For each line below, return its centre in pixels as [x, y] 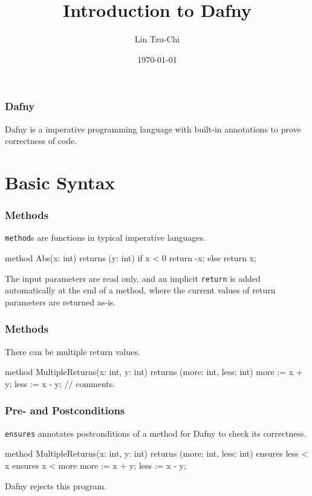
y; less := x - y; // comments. [60, 383]
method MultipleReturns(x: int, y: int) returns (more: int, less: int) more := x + [154, 372]
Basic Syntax [60, 182]
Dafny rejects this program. [56, 485]
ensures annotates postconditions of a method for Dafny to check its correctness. [156, 433]
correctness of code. [41, 141]
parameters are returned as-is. [60, 302]
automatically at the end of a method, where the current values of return [140, 290]
